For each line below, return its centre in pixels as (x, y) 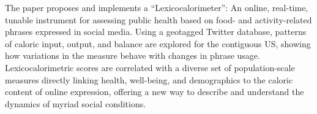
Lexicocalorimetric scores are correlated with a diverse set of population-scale (150, 67)
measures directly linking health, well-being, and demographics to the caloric (149, 79)
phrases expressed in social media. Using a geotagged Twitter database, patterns (156, 32)
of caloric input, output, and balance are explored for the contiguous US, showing (158, 43)
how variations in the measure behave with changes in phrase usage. (132, 55)
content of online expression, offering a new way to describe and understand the (155, 92)
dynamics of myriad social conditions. (76, 103)
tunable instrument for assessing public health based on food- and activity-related (158, 19)
